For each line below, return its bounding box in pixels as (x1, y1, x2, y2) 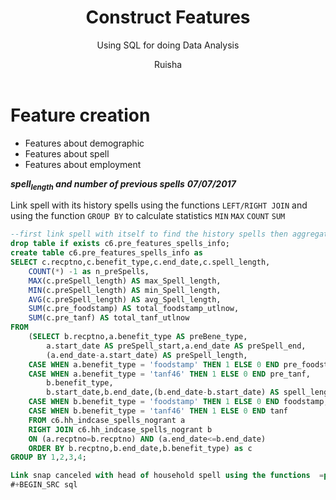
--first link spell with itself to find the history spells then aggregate (10, 229, 333, 240)
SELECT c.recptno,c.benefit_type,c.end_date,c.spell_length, (10, 257, 271, 268)
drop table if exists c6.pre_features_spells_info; (10, 239, 230, 249)
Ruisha (153, 58, 183, 70)
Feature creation (10, 104, 151, 126)
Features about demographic (24, 137, 145, 149)
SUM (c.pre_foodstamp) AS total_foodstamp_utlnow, (28, 304, 240, 314)
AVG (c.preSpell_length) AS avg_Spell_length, (28, 294, 222, 305)
